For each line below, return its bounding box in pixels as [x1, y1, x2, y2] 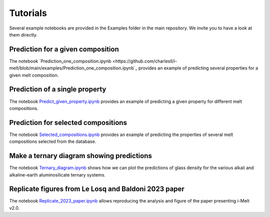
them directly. [9, 31, 37, 37]
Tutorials [9, 7, 47, 18]
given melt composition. [9, 72, 59, 78]
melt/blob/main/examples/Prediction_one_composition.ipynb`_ [9, 65, 137, 71]
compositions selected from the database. [9, 138, 96, 144]
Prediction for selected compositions [9, 118, 127, 127]
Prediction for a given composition [9, 45, 119, 53]
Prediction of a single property [9, 85, 106, 93]
